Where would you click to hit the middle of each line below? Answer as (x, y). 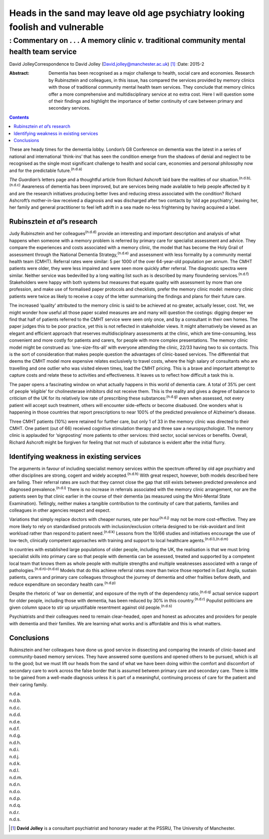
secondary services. (69, 108)
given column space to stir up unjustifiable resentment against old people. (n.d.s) (91, 607)
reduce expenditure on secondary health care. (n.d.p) (63, 584)
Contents (19, 117)
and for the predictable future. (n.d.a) (46, 170)
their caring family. (28, 685)
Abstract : (19, 73)
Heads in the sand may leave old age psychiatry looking (127, 13)
